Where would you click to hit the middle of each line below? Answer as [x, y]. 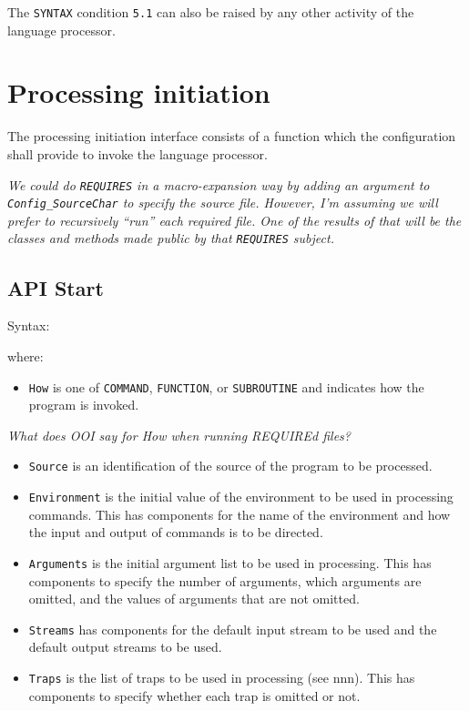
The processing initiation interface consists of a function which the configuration [232, 136]
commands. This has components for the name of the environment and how [240, 514]
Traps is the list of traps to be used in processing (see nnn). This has [222, 677]
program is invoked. [84, 405]
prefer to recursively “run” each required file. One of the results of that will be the [234, 220]
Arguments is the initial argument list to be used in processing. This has [230, 562]
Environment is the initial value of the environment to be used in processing [241, 497]
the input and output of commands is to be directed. [176, 532]
